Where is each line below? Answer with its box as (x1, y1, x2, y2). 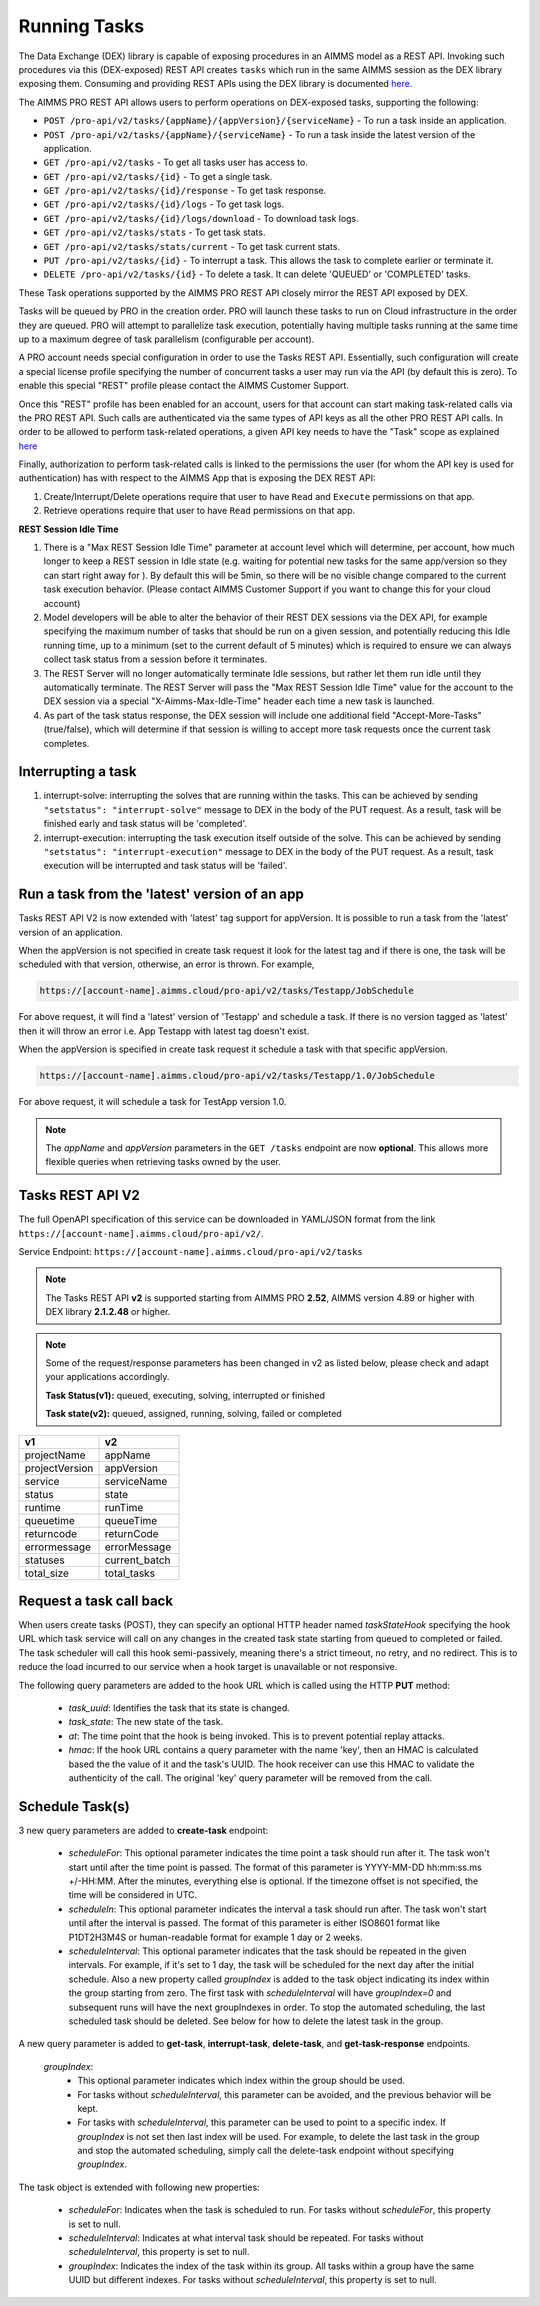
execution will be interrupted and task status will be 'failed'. (43, 860, 288, 872)
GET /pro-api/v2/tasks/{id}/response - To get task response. (43, 185, 327, 197)
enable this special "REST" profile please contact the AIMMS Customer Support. (18, 380, 350, 392)
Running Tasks (18, 15, 145, 37)
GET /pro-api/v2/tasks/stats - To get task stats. (43, 226, 266, 239)
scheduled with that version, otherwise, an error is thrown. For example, (18, 958, 315, 970)
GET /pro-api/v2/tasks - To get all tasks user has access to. (43, 156, 309, 169)
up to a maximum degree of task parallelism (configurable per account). (18, 333, 315, 345)
